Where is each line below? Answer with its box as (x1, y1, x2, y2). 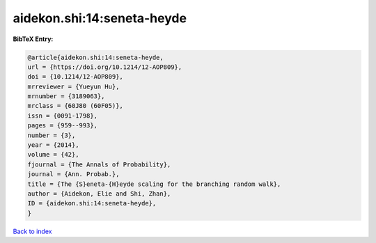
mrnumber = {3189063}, (27, 93, 105, 100)
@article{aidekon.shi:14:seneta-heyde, (27, 53, 164, 61)
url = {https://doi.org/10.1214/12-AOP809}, (27, 63, 182, 71)
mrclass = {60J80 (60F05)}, (27, 102, 123, 110)
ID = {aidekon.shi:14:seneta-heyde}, (27, 199, 157, 207)
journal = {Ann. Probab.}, (27, 171, 120, 178)
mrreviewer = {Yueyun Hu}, (27, 82, 120, 91)
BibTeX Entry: (13, 35, 54, 43)
